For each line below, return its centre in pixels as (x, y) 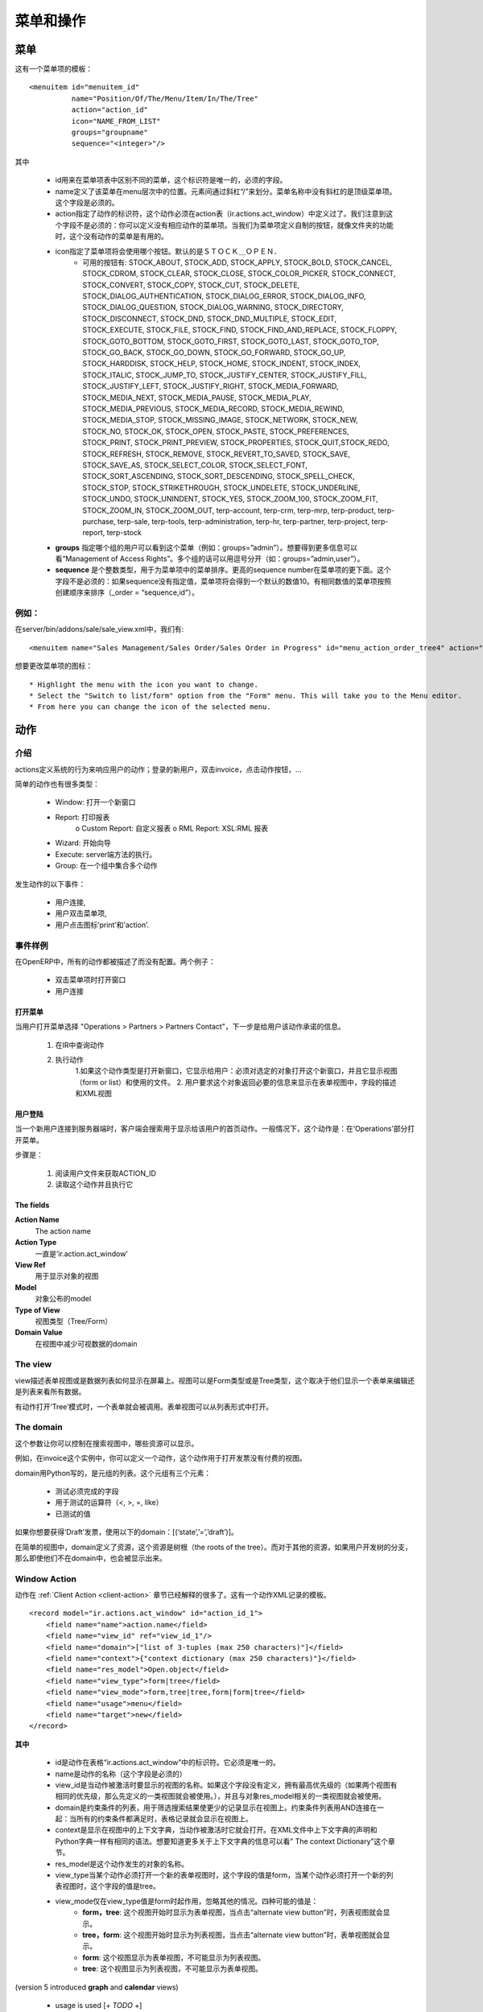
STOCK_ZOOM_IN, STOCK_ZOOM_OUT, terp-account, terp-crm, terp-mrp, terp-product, (229, 510)
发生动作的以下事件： (50, 884)
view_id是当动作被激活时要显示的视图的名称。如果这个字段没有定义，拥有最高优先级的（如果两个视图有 (226, 1785)
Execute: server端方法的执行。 (106, 854)
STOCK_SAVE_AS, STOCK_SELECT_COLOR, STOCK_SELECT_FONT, (195, 465)
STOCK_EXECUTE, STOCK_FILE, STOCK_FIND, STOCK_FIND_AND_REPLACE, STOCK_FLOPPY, (240, 330)
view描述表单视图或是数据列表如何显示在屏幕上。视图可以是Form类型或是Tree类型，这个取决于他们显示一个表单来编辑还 (215, 1380)
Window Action (45, 1579)
